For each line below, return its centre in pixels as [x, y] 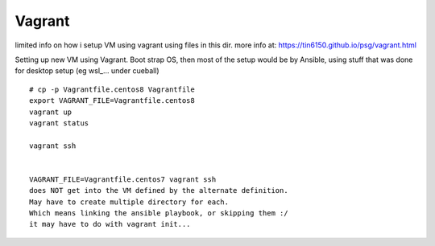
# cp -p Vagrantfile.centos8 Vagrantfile [112, 89]
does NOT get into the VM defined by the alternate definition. [159, 191]
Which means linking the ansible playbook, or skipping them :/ [159, 213]
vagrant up [51, 112]
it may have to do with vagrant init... [110, 224]
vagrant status [59, 123]
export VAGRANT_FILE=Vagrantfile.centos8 [112, 101]
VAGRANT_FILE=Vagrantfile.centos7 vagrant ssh [123, 179]
